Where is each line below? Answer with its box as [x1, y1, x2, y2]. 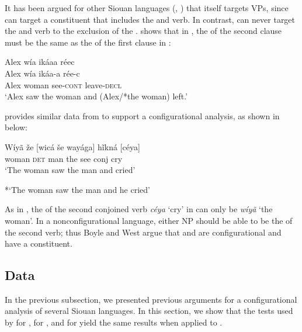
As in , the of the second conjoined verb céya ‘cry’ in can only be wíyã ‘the [5, 203, 273, 215]
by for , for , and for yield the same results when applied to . [5, 316, 223, 328]
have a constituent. [5, 237, 72, 250]
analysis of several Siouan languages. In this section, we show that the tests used [5, 305, 293, 317]
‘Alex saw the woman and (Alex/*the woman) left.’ [5, 90, 188, 102]
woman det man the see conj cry [5, 152, 123, 164]
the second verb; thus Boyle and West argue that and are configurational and [5, 226, 282, 238]
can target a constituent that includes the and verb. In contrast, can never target [5, 13, 296, 25]
